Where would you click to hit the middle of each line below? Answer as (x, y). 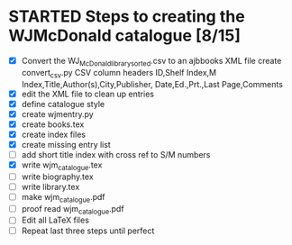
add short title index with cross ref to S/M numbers (116, 154)
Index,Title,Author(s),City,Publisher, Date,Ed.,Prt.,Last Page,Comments (152, 84)
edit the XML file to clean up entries (88, 94)
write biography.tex (57, 177)
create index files (54, 134)
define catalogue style (63, 104)
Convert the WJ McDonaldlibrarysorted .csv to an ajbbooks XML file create (151, 62)
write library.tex (50, 186)
